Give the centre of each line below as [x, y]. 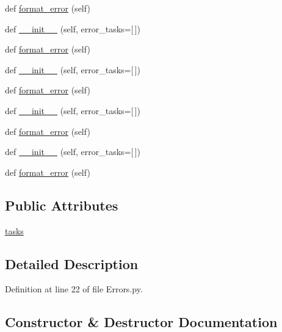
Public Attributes [62, 205]
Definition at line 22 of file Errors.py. [74, 289]
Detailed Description [72, 263]
